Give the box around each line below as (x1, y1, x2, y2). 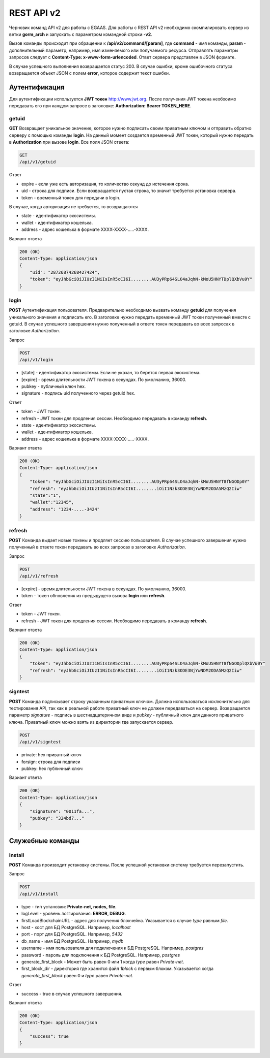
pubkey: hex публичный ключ (21, 766, 83, 771)
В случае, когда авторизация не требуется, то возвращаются (9, 204, 138, 210)
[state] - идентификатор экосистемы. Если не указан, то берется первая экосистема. (21, 370, 201, 376)
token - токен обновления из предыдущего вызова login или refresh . (21, 593, 166, 599)
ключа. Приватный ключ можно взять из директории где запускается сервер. (9, 719, 174, 725)
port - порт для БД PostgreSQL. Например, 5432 (21, 931, 123, 937)
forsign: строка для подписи (21, 759, 81, 765)
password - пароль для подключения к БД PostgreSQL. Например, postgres (21, 952, 180, 958)
